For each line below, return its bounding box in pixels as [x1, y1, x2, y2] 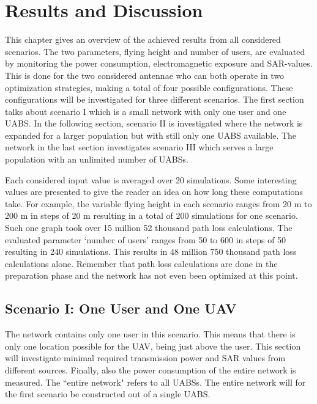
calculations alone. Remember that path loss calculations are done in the [5, 257, 278, 270]
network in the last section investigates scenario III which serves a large [5, 141, 274, 153]
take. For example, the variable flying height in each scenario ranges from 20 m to [5, 197, 312, 210]
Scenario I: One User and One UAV [5, 299, 237, 318]
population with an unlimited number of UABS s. [5, 153, 188, 166]
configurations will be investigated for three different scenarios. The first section [5, 93, 304, 106]
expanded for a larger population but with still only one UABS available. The [5, 128, 297, 141]
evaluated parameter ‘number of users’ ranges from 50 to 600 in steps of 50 [5, 233, 286, 246]
